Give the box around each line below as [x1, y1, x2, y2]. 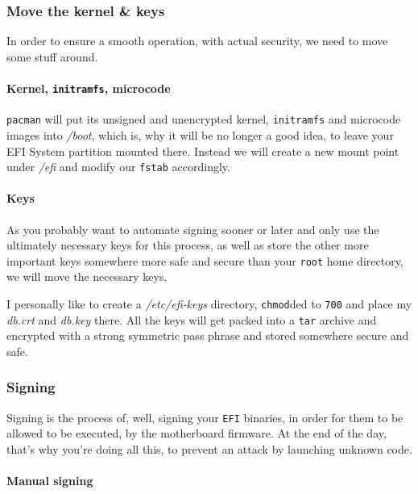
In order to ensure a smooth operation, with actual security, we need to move [6, 32, 388, 49]
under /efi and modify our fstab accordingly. [6, 158, 230, 175]
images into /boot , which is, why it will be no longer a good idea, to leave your [6, 126, 394, 143]
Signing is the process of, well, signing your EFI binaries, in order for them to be [6, 408, 404, 425]
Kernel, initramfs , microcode [6, 80, 171, 96]
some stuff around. [6, 48, 98, 65]
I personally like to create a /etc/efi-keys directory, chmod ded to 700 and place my [6, 295, 412, 312]
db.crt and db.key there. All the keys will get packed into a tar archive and [6, 311, 377, 328]
